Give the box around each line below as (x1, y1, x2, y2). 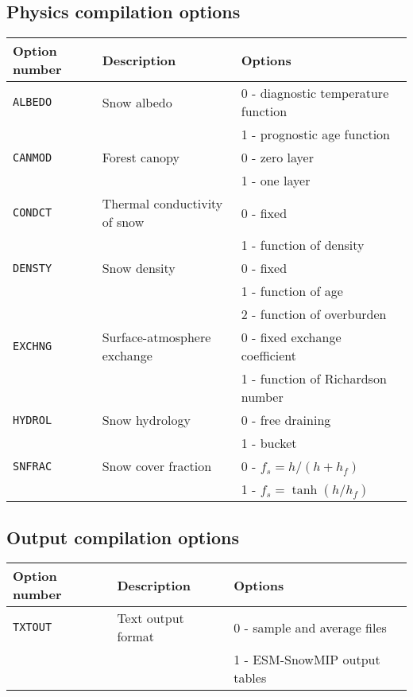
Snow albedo (102, 92, 172, 111)
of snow (102, 212, 145, 232)
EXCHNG (13, 340, 52, 353)
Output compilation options (6, 524, 239, 549)
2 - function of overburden (241, 305, 387, 324)
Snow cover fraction (102, 457, 212, 476)
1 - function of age (241, 282, 343, 301)
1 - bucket (241, 434, 297, 453)
